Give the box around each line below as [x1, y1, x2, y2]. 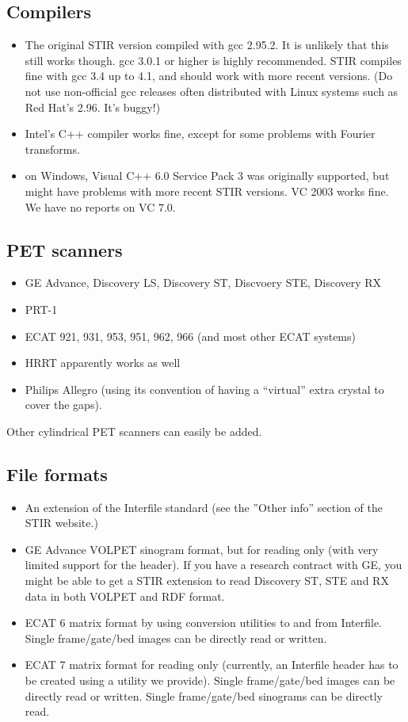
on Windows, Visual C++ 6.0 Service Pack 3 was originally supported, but [25, 167, 390, 184]
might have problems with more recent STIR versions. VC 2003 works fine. [25, 182, 389, 199]
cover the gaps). [25, 396, 102, 413]
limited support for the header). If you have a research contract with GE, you [25, 556, 402, 573]
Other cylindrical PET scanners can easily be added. [6, 422, 262, 439]
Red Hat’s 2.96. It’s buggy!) [25, 98, 161, 115]
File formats [6, 461, 108, 486]
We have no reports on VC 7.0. [25, 198, 176, 215]
